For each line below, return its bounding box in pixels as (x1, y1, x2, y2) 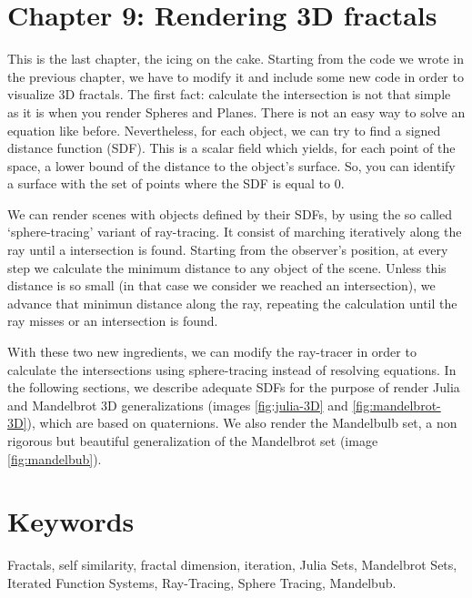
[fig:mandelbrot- (352, 395, 441, 414)
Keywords (7, 502, 135, 540)
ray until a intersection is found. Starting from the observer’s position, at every (7, 240, 448, 259)
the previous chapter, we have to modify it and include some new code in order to (7, 66, 464, 86)
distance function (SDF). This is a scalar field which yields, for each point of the (7, 138, 456, 157)
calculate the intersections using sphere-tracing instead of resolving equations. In (7, 360, 457, 379)
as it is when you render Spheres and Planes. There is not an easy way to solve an (7, 102, 466, 121)
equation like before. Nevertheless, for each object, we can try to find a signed (7, 120, 441, 139)
